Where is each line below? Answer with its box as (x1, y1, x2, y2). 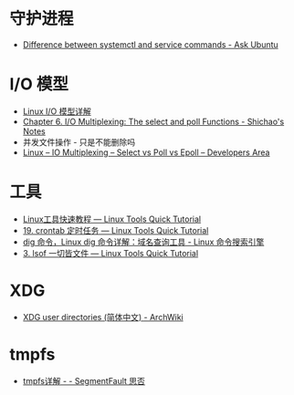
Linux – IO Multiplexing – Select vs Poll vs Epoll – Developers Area (22, 147, 270, 158)
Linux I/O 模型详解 (22, 106, 91, 117)
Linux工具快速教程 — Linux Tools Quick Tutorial (22, 213, 202, 224)
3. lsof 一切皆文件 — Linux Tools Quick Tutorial (22, 247, 199, 258)
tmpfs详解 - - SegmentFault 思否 (22, 375, 146, 386)
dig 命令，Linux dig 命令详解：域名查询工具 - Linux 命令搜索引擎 (22, 236, 265, 247)
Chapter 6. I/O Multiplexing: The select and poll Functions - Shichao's (22, 116, 285, 127)
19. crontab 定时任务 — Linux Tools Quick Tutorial (22, 224, 209, 235)
